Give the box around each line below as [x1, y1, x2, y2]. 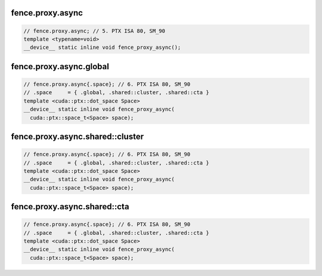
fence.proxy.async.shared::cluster [11, 131, 144, 141]
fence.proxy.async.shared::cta [11, 201, 129, 212]
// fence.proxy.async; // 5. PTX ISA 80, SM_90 [23, 27, 165, 34]
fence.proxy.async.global [11, 61, 110, 72]
